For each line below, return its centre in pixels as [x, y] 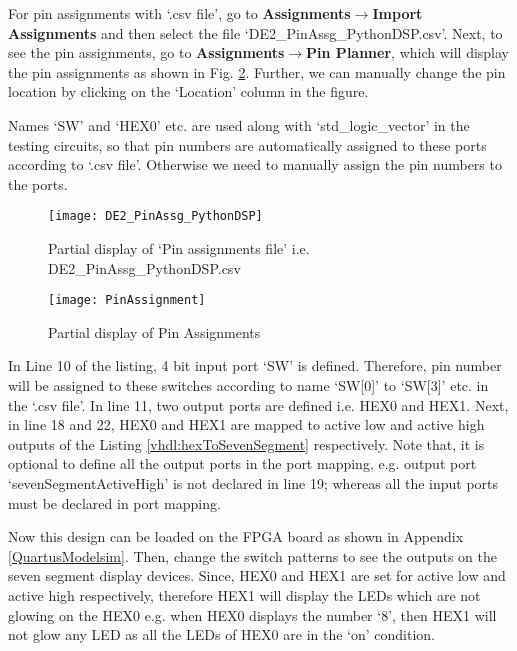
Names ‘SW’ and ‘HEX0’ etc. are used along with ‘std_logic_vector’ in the [239, 124]
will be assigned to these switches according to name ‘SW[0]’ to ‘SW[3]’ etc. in [248, 385]
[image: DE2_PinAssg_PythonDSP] [155, 216]
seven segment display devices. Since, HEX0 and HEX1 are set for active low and [257, 575]
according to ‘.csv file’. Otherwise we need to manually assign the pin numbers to [255, 164]
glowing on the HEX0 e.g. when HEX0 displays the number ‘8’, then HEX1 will [252, 614]
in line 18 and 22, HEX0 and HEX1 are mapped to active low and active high [246, 424]
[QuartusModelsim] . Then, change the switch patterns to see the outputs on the [252, 555]
